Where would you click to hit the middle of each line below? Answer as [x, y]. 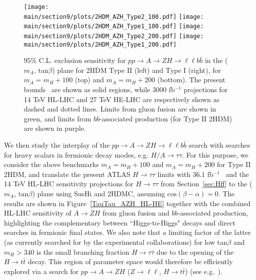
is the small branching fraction [83, 252]
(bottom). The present [192, 80]
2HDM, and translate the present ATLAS [67, 174]
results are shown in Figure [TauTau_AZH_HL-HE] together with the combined [127, 203]
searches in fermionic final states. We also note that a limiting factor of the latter [128, 232]
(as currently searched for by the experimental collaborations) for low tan [116, 242]
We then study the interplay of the [57, 145]
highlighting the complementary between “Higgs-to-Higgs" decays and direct [120, 222]
